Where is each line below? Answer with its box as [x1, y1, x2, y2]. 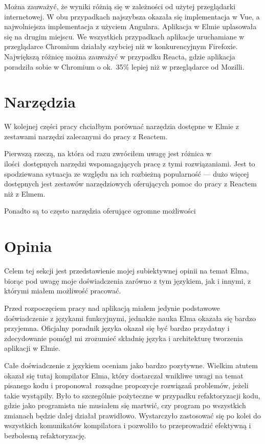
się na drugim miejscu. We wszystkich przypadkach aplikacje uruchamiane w [4, 31, 245, 41]
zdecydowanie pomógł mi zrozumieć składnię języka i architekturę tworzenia [4, 332, 243, 343]
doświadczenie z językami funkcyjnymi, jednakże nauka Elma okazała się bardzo [4, 312, 256, 323]
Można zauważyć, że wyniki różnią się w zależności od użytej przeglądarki [4, 1, 236, 11]
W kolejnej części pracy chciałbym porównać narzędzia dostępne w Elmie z [4, 121, 239, 132]
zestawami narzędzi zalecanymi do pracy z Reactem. [4, 131, 168, 141]
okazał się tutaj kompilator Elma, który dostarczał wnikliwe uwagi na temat [4, 370, 244, 380]
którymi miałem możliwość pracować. [4, 285, 121, 296]
